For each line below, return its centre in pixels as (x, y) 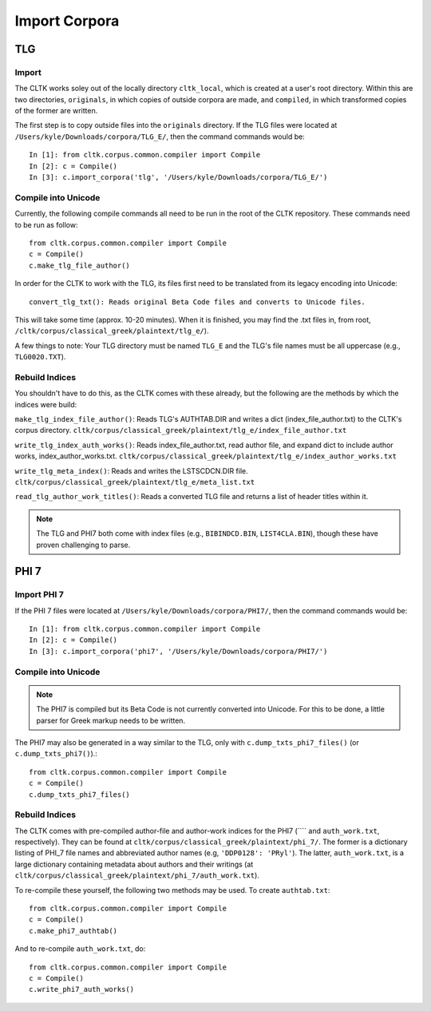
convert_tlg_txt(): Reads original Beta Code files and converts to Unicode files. (198, 302)
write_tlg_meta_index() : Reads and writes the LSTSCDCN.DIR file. (132, 470)
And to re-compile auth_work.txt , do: (80, 949)
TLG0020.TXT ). (40, 357)
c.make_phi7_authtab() (73, 931)
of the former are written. (56, 111)
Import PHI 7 (39, 595)
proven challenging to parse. (83, 545)
